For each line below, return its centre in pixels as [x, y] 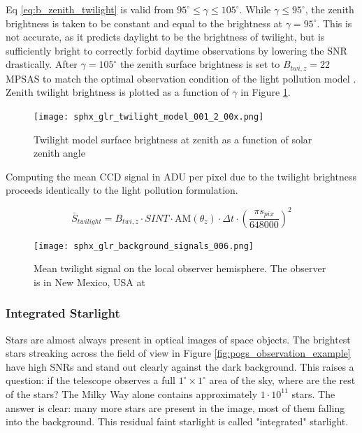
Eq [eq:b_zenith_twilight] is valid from [90, 9]
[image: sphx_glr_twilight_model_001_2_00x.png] [149, 117]
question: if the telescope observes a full [90, 380]
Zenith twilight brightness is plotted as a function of [117, 92]
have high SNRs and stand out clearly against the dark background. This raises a [180, 366]
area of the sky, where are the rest [282, 380]
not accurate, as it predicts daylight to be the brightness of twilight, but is [165, 37]
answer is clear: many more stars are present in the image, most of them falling [175, 407]
